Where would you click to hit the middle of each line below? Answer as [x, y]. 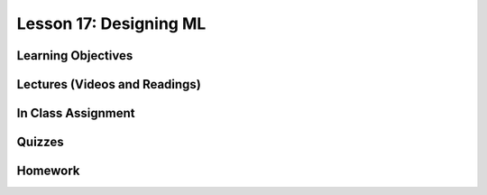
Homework [48, 171]
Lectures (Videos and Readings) [109, 84]
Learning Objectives [75, 56]
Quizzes [40, 142]
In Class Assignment [76, 113]
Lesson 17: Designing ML [111, 23]
